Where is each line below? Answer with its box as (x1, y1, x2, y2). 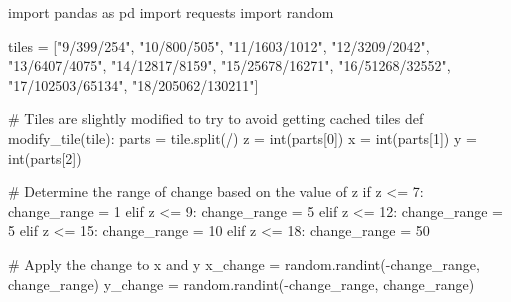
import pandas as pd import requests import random (8, 2, 334, 22)
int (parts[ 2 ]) (8, 147, 82, 168)
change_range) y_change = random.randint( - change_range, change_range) (8, 273, 475, 294)
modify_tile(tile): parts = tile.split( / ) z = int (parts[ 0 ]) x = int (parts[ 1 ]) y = (8, 127, 477, 148)
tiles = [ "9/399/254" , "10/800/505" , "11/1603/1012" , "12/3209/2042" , (8, 35, 430, 56)
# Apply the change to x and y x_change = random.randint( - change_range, (8, 253, 480, 274)
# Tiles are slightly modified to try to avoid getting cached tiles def (8, 108, 424, 129)
